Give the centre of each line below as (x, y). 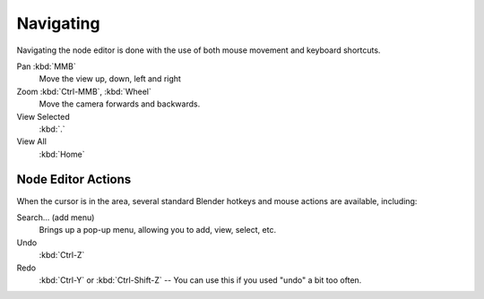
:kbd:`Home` (62, 154)
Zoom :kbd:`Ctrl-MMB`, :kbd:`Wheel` (84, 91)
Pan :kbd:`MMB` (46, 66)
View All (31, 141)
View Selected (43, 116)
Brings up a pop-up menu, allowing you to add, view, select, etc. (158, 230)
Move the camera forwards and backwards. (120, 104)
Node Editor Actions (74, 179)
